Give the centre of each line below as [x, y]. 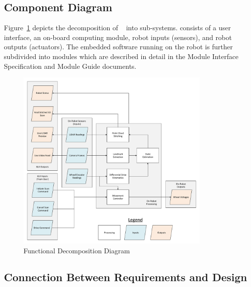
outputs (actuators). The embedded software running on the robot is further [118, 47]
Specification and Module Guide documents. [70, 66]
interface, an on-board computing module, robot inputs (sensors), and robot [118, 37]
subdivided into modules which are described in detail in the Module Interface [121, 56]
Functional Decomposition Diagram [77, 250]
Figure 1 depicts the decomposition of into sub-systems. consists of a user [117, 28]
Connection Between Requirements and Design [126, 277]
